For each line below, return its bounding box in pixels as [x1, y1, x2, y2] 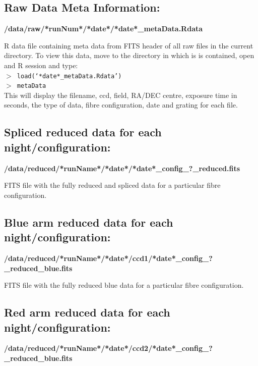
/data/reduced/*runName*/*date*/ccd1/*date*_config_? [4, 253, 213, 264]
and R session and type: [4, 60, 78, 70]
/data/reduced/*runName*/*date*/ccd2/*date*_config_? [4, 343, 213, 353]
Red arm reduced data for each [4, 304, 170, 320]
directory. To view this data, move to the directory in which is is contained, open [4, 50, 254, 61]
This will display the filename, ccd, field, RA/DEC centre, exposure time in [4, 89, 237, 100]
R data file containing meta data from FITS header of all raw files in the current [4, 40, 253, 50]
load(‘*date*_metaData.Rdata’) [17, 72, 122, 80]
